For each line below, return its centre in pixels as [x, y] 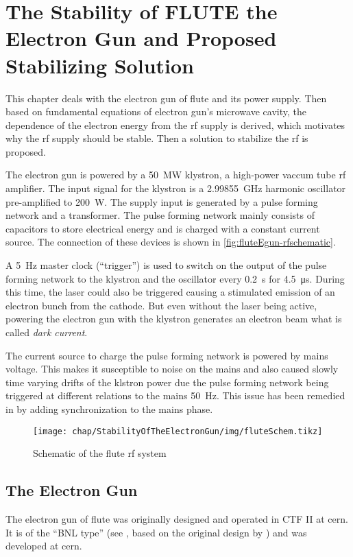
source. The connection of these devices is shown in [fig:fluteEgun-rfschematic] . [171, 242]
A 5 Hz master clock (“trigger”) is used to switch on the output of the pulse [166, 265]
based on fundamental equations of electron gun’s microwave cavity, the [156, 111]
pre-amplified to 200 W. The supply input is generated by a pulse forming [162, 201]
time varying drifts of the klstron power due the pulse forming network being [167, 382]
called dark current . [47, 332]
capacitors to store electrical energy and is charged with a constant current [163, 228]
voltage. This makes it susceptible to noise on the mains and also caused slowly [172, 369]
